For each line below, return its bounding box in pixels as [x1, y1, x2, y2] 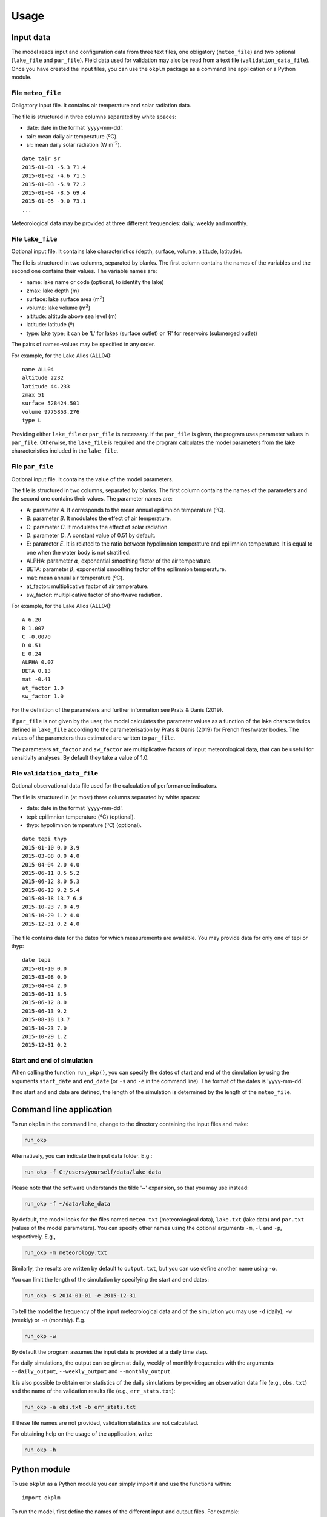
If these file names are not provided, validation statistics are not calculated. [11, 1419, 199, 1427]
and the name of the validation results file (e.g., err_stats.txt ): [11, 1387, 176, 1395]
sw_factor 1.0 [22, 692, 64, 700]
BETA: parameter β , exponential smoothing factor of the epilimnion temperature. [26, 566, 226, 573]
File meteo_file [11, 89, 61, 97]
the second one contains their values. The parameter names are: [11, 495, 173, 502]
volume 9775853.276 [22, 408, 80, 415]
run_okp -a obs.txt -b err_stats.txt [24, 1404, 136, 1411]
